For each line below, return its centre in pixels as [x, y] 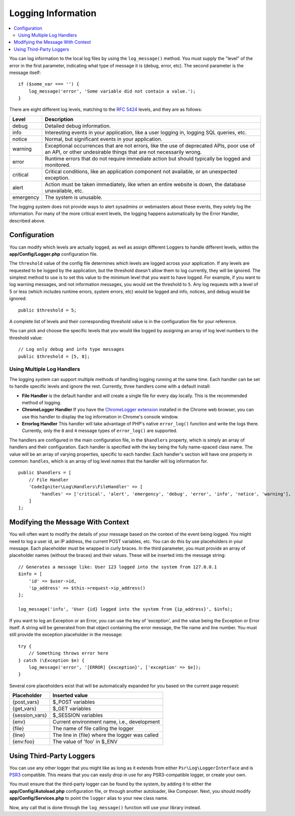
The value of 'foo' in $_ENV [85, 741]
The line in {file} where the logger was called [106, 735]
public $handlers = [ [45, 473]
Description [59, 119]
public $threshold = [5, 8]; [54, 356]
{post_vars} [26, 702]
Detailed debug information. [78, 126]
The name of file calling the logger [93, 728]
